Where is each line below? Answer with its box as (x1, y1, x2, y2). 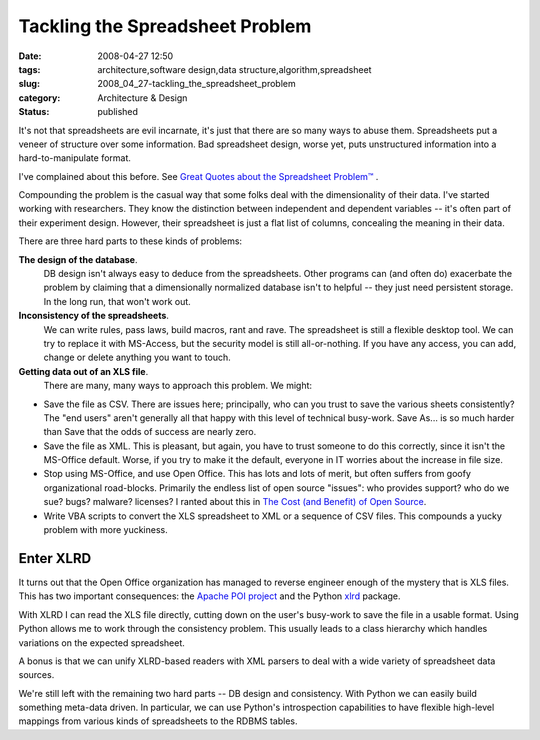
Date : (18, 50, 42, 62)
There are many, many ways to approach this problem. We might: (43, 380, 313, 392)
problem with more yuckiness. (43, 524, 169, 536)
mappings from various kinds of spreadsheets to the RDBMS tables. (18, 715, 299, 727)
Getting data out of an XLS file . (18, 365, 149, 377)
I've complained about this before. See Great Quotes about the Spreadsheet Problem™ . (18, 170, 379, 182)
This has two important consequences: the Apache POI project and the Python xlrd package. (18, 590, 401, 602)
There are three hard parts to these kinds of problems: (18, 235, 243, 247)
